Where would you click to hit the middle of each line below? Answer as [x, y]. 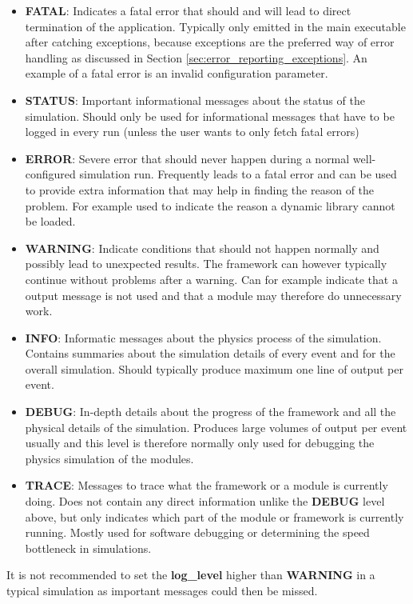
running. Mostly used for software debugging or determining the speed [197, 532]
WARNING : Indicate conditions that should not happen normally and [202, 248]
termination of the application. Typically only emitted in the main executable [215, 26]
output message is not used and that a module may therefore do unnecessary [213, 295]
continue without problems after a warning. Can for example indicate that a [211, 279]
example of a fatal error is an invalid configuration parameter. [177, 73]
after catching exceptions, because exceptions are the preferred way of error [210, 42]
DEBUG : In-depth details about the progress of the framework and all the [210, 412]
